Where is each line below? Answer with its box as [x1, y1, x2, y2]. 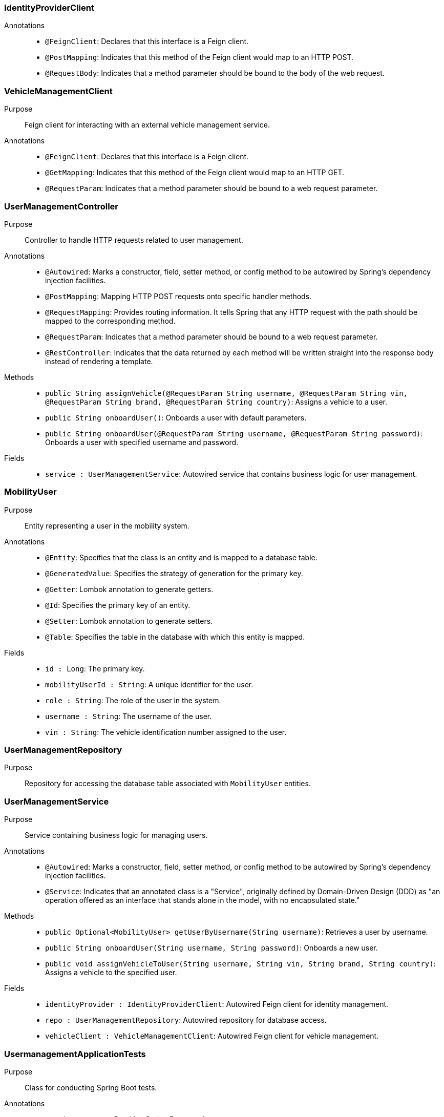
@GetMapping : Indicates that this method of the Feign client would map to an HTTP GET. [45, 168, 344, 177]
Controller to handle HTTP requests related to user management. [25, 235, 243, 244]
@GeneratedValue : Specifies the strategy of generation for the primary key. [45, 568, 303, 578]
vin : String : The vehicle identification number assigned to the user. [45, 727, 287, 736]
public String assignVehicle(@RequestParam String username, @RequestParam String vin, [45, 389, 408, 397]
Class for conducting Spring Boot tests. [25, 1083, 157, 1092]
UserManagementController [4, 201, 119, 212]
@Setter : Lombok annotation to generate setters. [45, 616, 213, 625]
